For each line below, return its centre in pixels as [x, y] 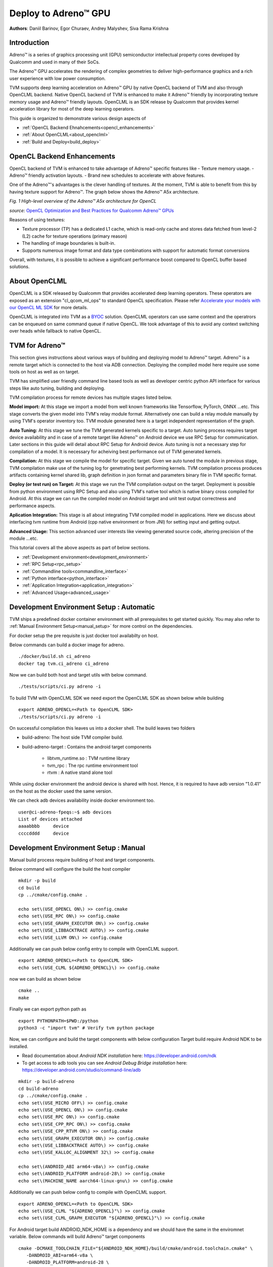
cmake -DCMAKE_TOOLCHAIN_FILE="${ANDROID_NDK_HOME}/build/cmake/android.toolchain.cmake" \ [135, 1248]
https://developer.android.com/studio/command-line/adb [81, 1070]
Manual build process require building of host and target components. [82, 860]
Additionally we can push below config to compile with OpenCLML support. [88, 1192]
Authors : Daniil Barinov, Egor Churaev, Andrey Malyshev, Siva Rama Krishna [89, 28]
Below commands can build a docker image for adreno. [67, 645]
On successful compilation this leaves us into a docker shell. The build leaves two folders [102, 728]
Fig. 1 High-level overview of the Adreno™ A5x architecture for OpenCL [83, 201]
